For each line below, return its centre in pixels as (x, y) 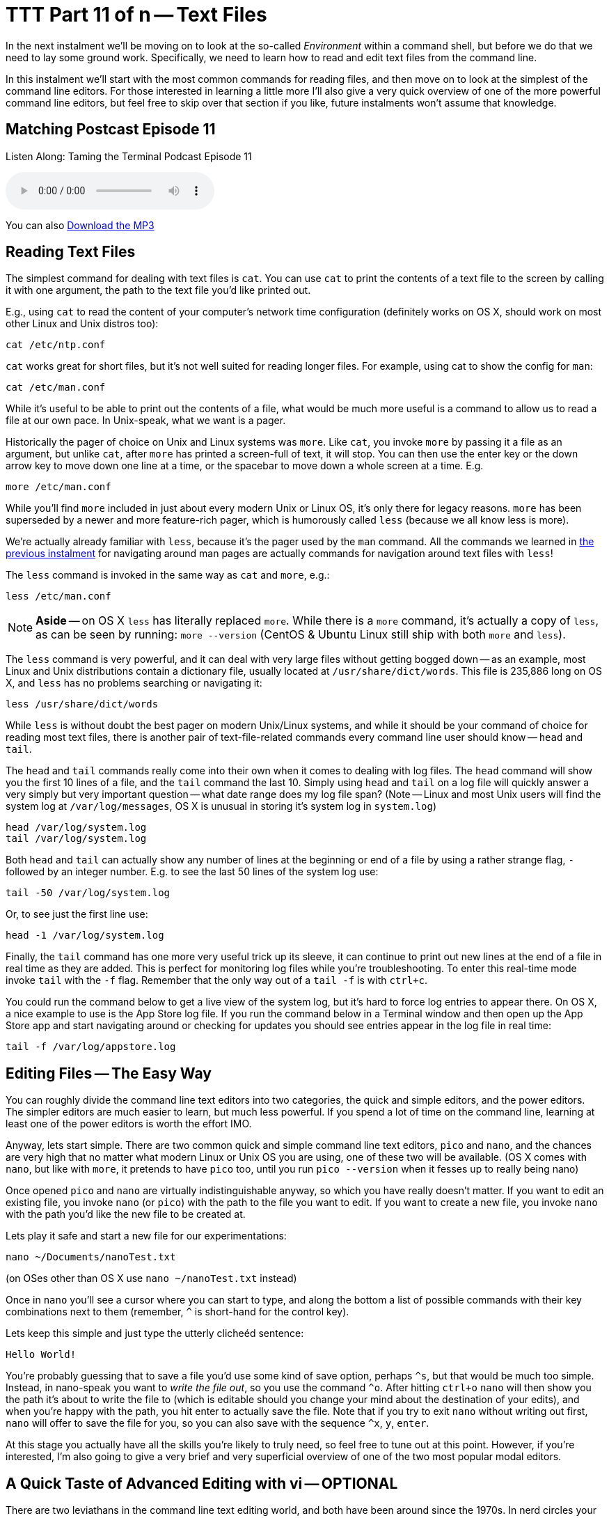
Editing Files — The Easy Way (109, 1073)
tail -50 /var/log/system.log (88, 893)
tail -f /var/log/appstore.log (91, 1047)
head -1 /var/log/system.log (85, 936)
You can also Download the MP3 (80, 225)
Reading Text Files (71, 252)
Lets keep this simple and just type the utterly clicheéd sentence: (155, 1333)
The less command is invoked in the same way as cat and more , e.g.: (168, 575)
